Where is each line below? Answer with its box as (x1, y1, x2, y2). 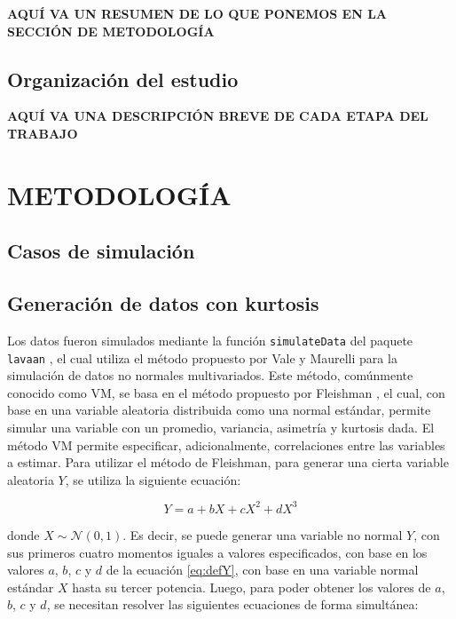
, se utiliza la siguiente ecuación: (65, 470, 241, 488)
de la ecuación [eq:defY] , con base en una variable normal (106, 560, 419, 579)
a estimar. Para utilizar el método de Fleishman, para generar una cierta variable (7, 453, 449, 472)
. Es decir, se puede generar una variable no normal (122, 525, 403, 544)
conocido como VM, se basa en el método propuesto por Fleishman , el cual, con (7, 383, 445, 401)
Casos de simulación (7, 237, 195, 265)
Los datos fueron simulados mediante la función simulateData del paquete (7, 330, 413, 349)
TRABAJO (7, 123, 78, 142)
